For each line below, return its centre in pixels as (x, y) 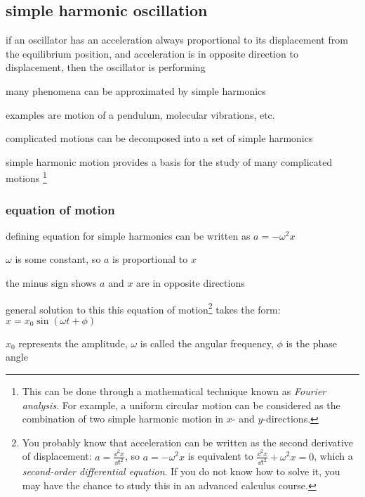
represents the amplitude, (73, 343)
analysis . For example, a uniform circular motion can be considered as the (181, 405)
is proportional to (150, 259)
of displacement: (57, 456)
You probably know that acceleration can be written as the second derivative (188, 442)
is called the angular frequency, (207, 343)
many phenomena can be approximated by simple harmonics (136, 90)
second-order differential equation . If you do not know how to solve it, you (181, 471)
